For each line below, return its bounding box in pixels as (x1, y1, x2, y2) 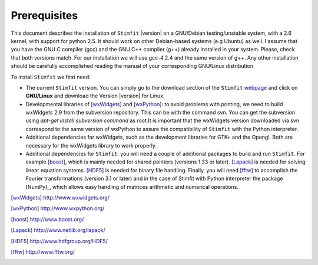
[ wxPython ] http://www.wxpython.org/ (11, 205, 105, 212)
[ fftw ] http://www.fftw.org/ (11, 248, 75, 255)
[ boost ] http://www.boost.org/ (11, 215, 84, 223)
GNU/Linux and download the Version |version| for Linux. (25, 92, 165, 100)
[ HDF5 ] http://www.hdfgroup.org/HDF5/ (11, 237, 108, 244)
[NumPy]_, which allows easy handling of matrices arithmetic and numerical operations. (25, 183, 238, 190)
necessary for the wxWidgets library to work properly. (25, 142, 157, 149)
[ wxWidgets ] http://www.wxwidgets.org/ (11, 194, 110, 201)
